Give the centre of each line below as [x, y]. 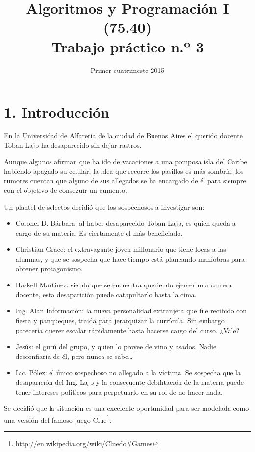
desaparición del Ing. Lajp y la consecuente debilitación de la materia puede [129, 382]
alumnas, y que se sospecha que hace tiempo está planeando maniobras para [130, 258]
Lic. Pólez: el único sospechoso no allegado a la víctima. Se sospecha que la [128, 372]
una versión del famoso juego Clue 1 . [58, 419]
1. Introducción [57, 112]
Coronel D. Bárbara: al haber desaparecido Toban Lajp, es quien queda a [126, 223]
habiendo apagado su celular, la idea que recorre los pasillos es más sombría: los [124, 171]
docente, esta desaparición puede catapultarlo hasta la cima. [106, 294]
